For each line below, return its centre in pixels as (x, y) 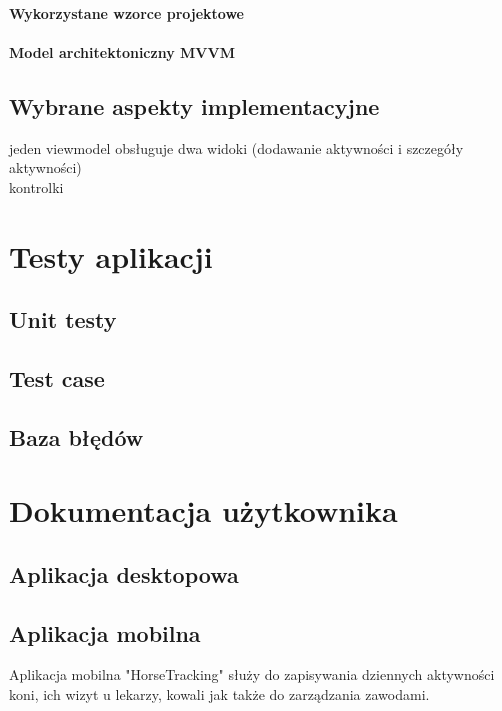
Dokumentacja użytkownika (203, 510)
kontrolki (36, 186)
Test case (57, 377)
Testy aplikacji (111, 255)
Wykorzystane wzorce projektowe (126, 12)
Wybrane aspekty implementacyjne (194, 105)
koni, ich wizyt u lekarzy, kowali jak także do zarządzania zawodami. (219, 694)
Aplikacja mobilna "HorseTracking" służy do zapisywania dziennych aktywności (252, 674)
